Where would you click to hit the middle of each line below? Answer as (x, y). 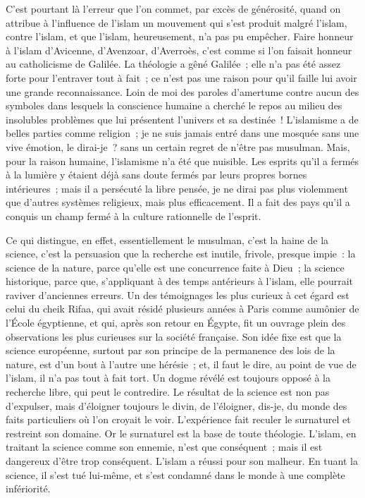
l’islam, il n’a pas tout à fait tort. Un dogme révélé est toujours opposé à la (168, 378)
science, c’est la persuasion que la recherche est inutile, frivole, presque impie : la (181, 254)
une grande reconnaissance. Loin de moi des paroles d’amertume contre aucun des (182, 91)
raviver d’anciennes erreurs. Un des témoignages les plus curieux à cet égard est (178, 294)
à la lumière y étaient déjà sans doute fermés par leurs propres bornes (156, 175)
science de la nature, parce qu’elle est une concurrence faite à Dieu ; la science (175, 267)
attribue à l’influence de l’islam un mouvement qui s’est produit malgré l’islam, (177, 22)
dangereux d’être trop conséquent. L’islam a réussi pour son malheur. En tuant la (182, 461)
